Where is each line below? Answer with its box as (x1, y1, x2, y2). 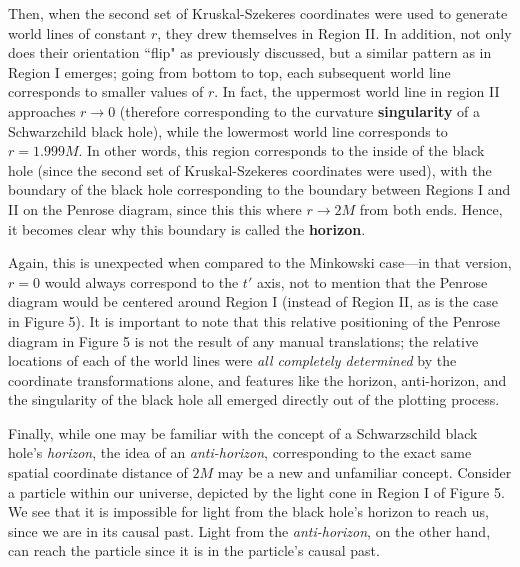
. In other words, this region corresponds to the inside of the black (78, 140, 485, 161)
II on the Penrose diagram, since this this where (8, 198, 302, 219)
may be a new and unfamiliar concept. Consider (217, 462, 512, 483)
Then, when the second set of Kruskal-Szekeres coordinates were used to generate (8, 3, 508, 23)
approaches (8, 100, 76, 121)
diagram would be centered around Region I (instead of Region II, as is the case (8, 291, 498, 312)
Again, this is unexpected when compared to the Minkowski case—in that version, (8, 252, 512, 273)
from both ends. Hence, (359, 198, 503, 219)
